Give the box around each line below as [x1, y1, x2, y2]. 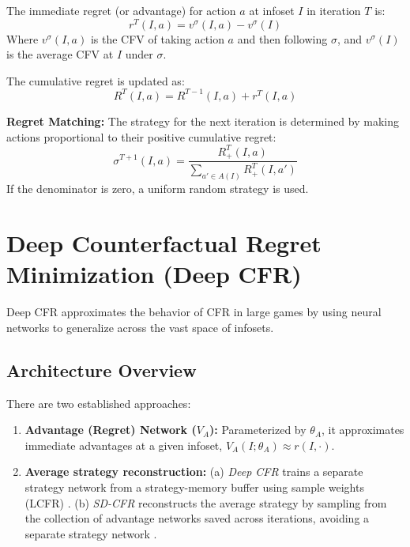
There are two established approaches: [6, 394, 191, 411]
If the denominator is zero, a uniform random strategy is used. [6, 180, 309, 197]
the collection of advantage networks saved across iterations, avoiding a [24, 510, 370, 526]
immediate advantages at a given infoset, [24, 436, 223, 453]
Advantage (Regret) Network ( [24, 421, 197, 438]
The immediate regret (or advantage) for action [6, 2, 236, 18]
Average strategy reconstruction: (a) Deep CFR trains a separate [24, 463, 363, 480]
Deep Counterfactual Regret [6, 227, 322, 259]
